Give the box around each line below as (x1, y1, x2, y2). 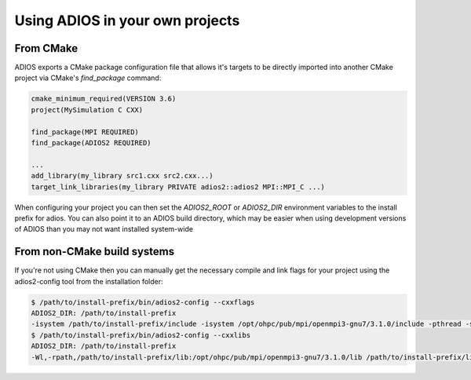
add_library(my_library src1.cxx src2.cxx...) (31, 171, 214, 181)
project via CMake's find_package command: (14, 73, 162, 82)
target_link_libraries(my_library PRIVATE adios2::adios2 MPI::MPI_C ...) (31, 182, 326, 192)
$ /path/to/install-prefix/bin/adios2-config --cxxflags (31, 298, 255, 306)
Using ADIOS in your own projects (14, 12, 240, 29)
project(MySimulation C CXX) (31, 105, 144, 114)
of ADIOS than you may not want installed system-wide (14, 225, 194, 234)
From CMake (14, 42, 78, 55)
